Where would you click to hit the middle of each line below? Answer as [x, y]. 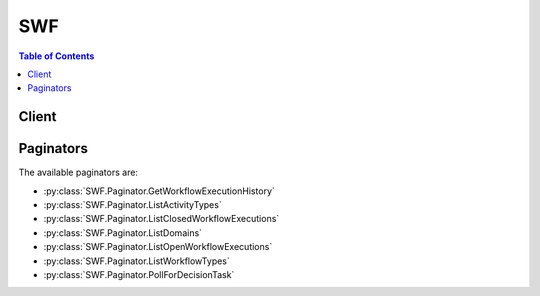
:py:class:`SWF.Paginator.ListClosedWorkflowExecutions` [161, 219]
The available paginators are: [78, 172]
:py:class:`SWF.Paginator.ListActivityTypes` [132, 205]
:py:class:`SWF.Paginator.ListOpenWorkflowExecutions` [158, 247]
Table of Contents [56, 56]
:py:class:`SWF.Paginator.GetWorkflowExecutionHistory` [159, 191]
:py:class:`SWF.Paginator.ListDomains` [123, 232]
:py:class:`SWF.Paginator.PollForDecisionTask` [139, 274]
